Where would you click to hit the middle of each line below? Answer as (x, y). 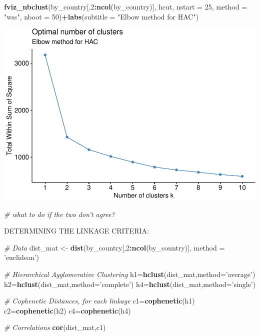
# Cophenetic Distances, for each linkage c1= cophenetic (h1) (99, 301)
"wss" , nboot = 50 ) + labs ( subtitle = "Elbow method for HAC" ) (101, 16)
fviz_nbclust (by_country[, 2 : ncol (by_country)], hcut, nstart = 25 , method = (126, 6)
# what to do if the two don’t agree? (59, 214)
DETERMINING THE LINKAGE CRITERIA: (76, 231)
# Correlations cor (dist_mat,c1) (55, 327)
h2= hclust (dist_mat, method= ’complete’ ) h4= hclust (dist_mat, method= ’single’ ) (130, 284)
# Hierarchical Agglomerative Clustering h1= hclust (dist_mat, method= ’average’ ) (130, 274)
